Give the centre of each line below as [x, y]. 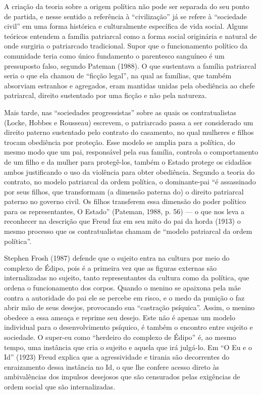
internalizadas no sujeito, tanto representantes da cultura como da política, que [127, 278]
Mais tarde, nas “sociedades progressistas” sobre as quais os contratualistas [120, 112]
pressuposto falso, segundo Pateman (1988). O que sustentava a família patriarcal [130, 65]
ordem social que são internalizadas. [60, 386]
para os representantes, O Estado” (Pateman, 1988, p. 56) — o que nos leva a [124, 211]
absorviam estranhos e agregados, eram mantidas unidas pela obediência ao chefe [129, 85]
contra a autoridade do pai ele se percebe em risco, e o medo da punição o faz [124, 297]
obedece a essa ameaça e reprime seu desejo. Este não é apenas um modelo [120, 317]
